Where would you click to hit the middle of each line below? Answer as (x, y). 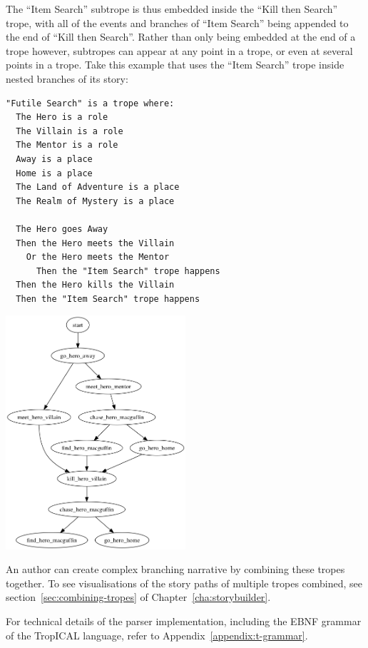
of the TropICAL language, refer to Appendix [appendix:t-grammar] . (157, 635)
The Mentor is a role (67, 145)
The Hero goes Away (62, 229)
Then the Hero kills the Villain (95, 285)
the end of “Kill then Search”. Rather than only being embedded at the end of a (181, 37)
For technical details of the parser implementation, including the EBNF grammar (184, 621)
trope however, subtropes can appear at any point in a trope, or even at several (179, 50)
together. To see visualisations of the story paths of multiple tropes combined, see (184, 583)
